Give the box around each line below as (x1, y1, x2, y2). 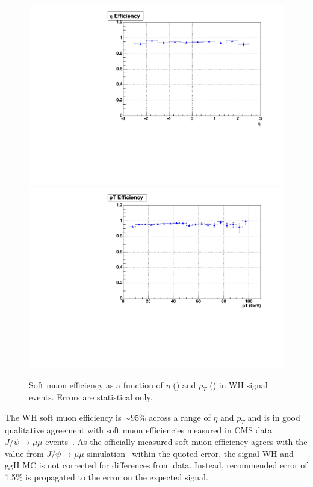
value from (5, 447, 44, 459)
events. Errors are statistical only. (29, 391, 153, 403)
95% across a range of (130, 411, 211, 423)
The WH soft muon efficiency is (5, 411, 122, 423)
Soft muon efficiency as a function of (29, 378, 163, 391)
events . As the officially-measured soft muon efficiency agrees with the (45, 435, 308, 448)
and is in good (247, 411, 300, 423)
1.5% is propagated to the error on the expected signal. (5, 471, 208, 483)
